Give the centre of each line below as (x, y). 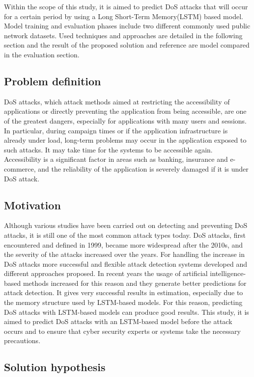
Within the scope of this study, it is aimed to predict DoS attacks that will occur (126, 6)
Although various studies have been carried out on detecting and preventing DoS (126, 225)
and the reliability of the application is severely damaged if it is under (143, 168)
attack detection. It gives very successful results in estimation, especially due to (124, 292)
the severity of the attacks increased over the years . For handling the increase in (125, 254)
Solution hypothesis (55, 367)
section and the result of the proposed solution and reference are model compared (127, 45)
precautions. (22, 340)
